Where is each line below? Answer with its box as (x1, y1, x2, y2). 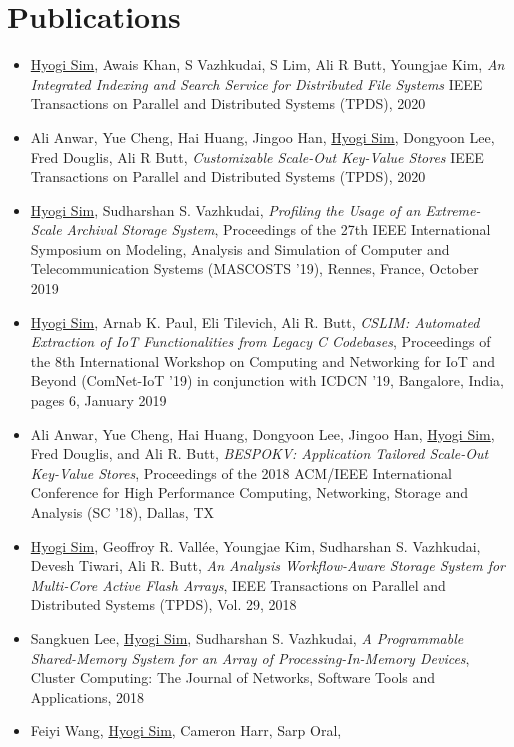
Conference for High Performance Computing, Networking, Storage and (30, 482, 468, 503)
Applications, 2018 (30, 686, 145, 707)
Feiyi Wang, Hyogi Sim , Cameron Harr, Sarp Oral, (30, 720, 342, 741)
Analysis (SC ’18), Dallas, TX (30, 502, 215, 522)
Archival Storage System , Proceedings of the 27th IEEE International (66, 219, 491, 240)
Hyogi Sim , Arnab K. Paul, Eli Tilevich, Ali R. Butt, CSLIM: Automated (30, 311, 480, 332)
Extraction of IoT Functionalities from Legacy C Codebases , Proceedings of (30, 331, 491, 352)
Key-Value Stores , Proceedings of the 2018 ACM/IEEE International (30, 462, 452, 483)
